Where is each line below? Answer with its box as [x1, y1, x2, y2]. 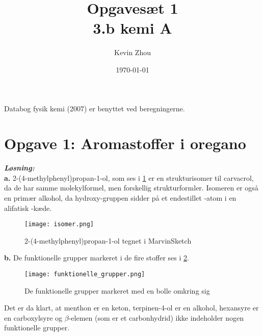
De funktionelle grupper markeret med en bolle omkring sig [24, 285, 210, 296]
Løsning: [4, 162, 35, 173]
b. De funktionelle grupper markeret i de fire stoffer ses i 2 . [4, 252, 189, 263]
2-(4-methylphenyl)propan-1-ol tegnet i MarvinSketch [24, 235, 192, 246]
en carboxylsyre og [4, 312, 63, 323]
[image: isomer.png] [24, 221, 94, 228]
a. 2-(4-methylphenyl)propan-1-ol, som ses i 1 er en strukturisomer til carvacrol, [4, 172, 254, 183]
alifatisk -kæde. [4, 202, 52, 213]
